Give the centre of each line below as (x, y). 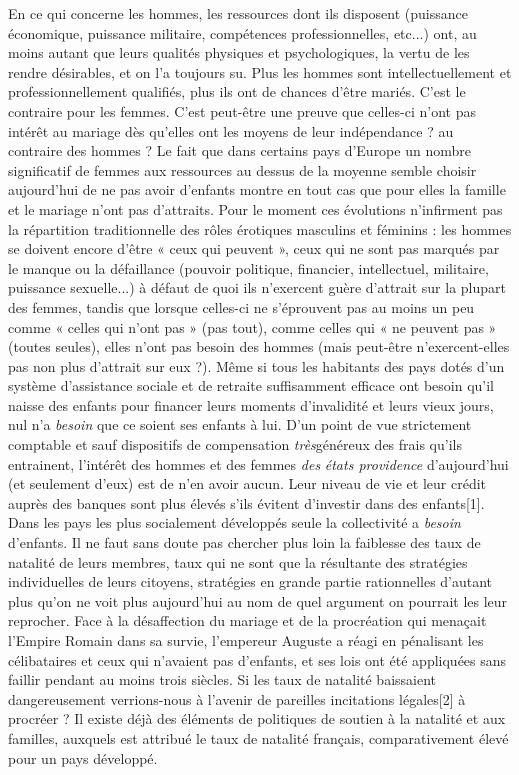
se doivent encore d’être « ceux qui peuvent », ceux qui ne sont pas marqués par (254, 248)
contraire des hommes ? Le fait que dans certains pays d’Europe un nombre (239, 150)
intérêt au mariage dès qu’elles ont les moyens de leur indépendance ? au (231, 130)
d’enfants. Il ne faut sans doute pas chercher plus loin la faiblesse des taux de (244, 542)
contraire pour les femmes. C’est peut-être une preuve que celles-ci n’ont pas (242, 110)
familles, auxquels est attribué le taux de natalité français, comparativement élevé (258, 737)
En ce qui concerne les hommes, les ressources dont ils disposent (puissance (238, 13)
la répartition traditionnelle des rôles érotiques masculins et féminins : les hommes (260, 228)
